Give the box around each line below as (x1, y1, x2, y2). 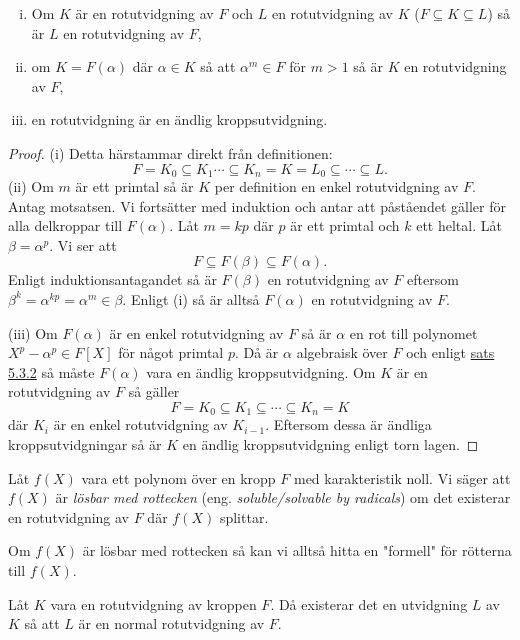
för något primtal (118, 342, 224, 363)
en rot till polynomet (349, 322, 478, 343)
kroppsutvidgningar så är (8, 434, 162, 454)
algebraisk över (296, 342, 388, 363)
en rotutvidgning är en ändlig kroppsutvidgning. (31, 109, 328, 130)
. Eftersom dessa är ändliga (265, 414, 432, 435)
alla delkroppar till (8, 215, 123, 236)
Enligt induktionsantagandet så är (8, 269, 217, 290)
